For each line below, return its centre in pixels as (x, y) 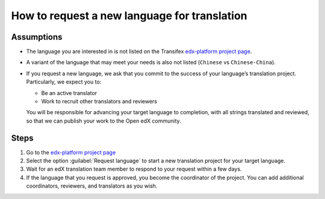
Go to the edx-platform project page (71, 152)
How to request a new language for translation (129, 16)
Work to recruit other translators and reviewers (99, 102)
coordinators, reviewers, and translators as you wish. (92, 186)
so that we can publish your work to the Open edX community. (104, 121)
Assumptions (37, 37)
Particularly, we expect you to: (64, 82)
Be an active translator (69, 93)
